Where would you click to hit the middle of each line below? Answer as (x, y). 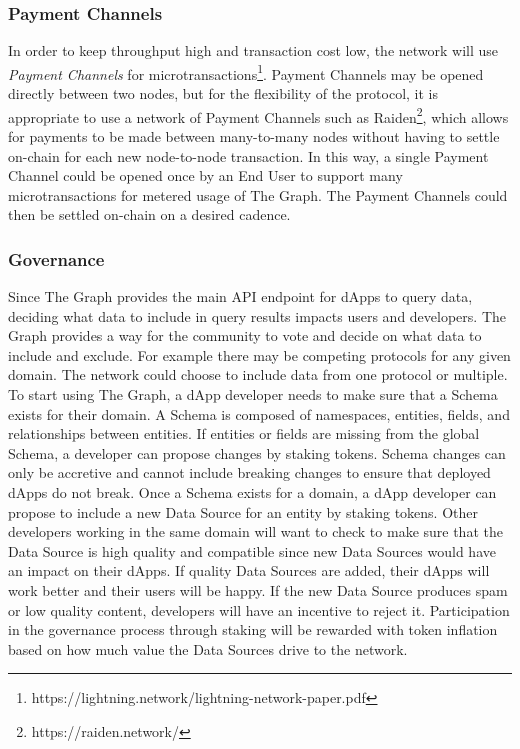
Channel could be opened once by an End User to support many (205, 175)
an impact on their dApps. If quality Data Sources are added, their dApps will (249, 570)
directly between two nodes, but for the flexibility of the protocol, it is (223, 93)
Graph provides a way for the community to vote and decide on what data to (245, 335)
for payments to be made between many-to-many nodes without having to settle (254, 135)
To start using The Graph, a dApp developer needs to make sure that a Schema (253, 394)
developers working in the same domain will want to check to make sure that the (255, 531)
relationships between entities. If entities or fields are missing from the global (244, 433)
